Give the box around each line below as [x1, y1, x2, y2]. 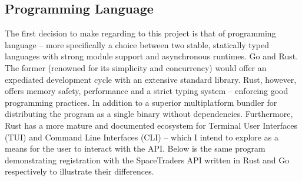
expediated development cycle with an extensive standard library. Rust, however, [5, 73, 297, 85]
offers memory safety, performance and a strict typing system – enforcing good [5, 85, 288, 97]
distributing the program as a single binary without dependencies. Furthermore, [5, 108, 293, 120]
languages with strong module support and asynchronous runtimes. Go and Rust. [5, 50, 298, 62]
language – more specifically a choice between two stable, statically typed [5, 38, 269, 51]
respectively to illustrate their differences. [5, 165, 154, 177]
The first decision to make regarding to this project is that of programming [5, 27, 276, 39]
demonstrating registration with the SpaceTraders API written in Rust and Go [5, 153, 290, 166]
